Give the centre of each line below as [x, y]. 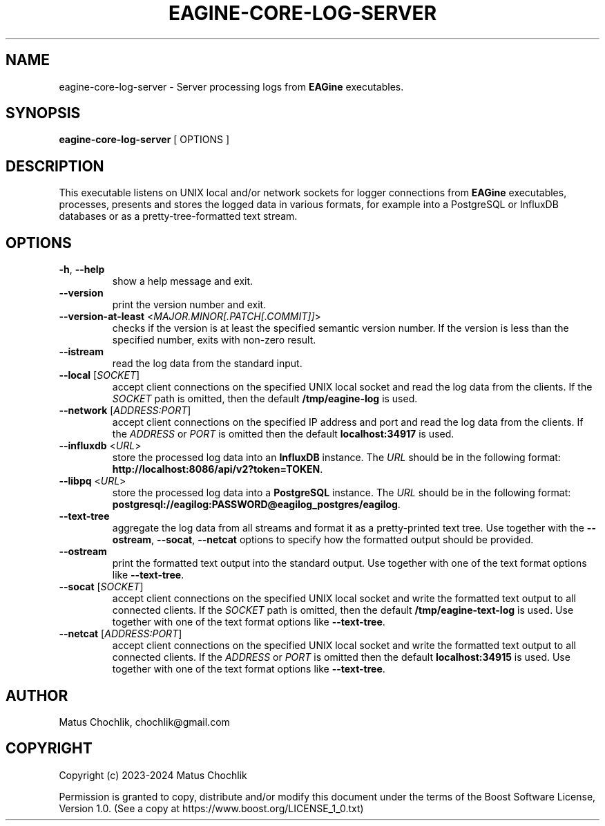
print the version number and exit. [189, 305]
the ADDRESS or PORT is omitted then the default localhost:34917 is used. [283, 434]
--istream [81, 352]
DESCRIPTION [55, 166]
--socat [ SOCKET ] [101, 587]
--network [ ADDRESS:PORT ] [125, 411]
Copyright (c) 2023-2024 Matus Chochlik [153, 775]
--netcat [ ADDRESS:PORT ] [121, 634]
